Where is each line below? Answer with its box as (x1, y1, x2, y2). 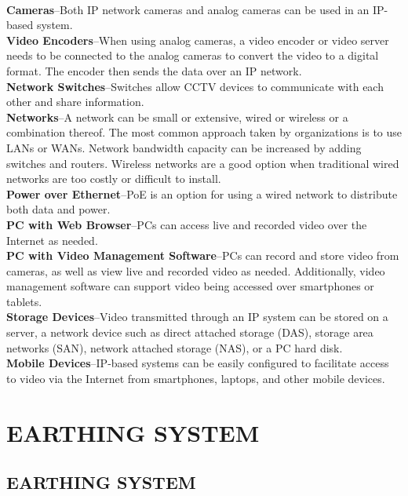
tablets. (6, 293, 42, 309)
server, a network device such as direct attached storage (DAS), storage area (6, 324, 373, 341)
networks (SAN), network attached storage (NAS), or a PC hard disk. (6, 339, 343, 356)
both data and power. (6, 201, 111, 217)
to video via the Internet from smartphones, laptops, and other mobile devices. (6, 370, 385, 386)
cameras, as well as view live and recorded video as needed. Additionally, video (6, 262, 385, 279)
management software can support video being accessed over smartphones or (6, 278, 374, 294)
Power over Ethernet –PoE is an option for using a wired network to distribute (6, 185, 398, 202)
